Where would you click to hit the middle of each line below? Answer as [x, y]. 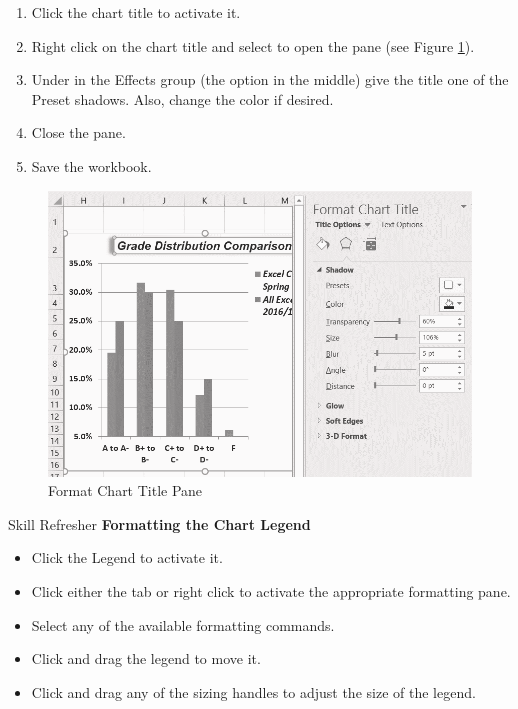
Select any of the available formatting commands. [183, 624]
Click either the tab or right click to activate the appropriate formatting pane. [271, 590]
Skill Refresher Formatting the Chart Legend [159, 523]
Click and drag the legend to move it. [146, 658]
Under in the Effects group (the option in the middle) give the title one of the [270, 79]
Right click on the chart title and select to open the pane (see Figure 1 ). [253, 45]
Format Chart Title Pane [125, 490]
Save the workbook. [91, 165]
